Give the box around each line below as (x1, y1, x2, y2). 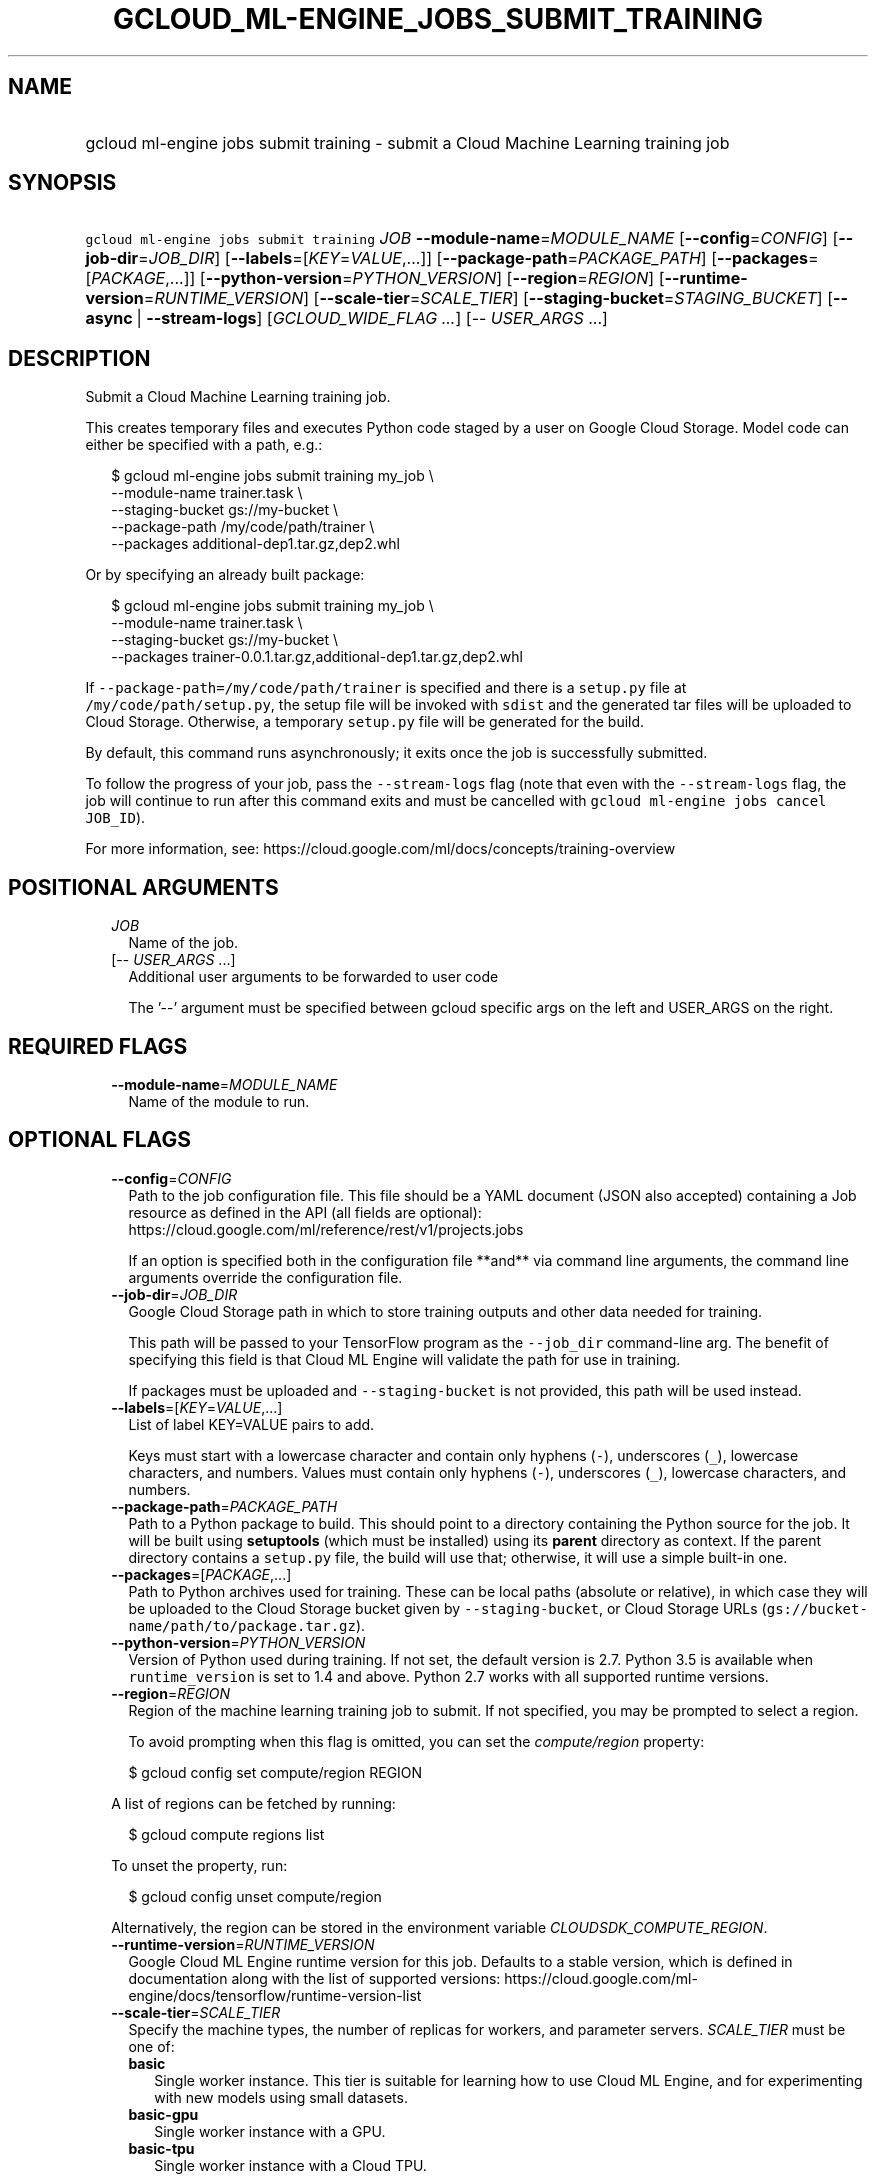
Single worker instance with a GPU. (154, 2122, 386, 2140)
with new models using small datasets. (154, 2088, 408, 2106)
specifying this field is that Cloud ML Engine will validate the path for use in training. (128, 1350, 681, 1368)
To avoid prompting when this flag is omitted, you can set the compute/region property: (128, 1732, 705, 1750)
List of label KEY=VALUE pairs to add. (128, 1415, 375, 1433)
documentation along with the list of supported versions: (128, 1969, 501, 1987)
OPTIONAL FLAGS (8, 1127, 191, 1153)
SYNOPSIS (8, 170, 117, 196)
